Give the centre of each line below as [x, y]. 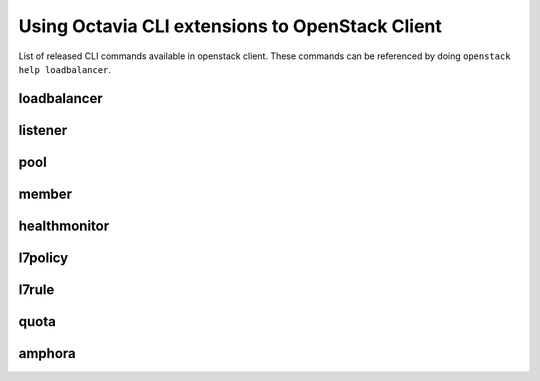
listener [43, 130]
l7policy [43, 257]
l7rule [36, 289]
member [45, 193]
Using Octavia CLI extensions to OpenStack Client [230, 26]
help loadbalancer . [65, 69]
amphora [47, 353]
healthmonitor [64, 225]
